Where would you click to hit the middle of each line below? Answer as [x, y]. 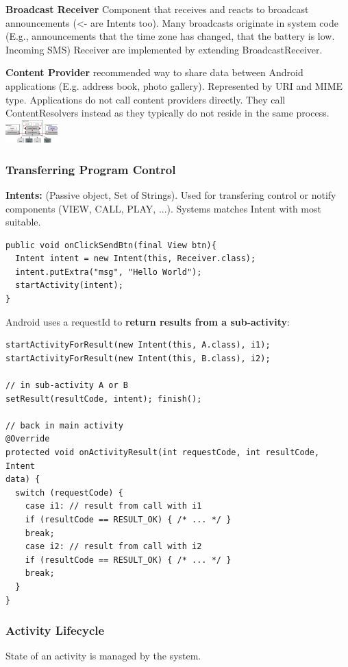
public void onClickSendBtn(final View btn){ [111, 245]
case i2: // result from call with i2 [113, 547]
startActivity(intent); [69, 286]
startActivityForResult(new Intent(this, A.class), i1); [138, 345]
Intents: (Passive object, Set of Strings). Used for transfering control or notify [171, 194]
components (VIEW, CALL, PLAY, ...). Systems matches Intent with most [163, 208]
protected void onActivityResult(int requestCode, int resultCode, [163, 452]
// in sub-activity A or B [67, 386]
